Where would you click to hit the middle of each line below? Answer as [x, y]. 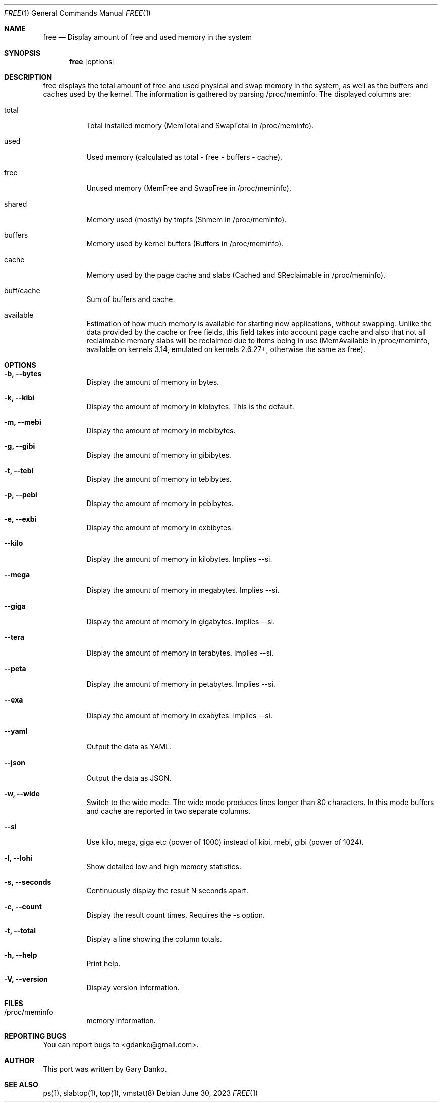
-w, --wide [22, 794]
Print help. [103, 963]
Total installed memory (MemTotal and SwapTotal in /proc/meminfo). [200, 126]
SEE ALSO [21, 1085]
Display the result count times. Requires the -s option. [176, 915]
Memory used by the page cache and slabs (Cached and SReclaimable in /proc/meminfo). [236, 275]
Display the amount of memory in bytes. [153, 382]
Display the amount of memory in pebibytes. [160, 503]
